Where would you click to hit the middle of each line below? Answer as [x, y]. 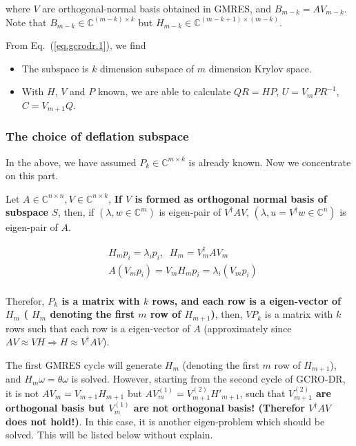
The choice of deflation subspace [97, 136]
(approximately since [248, 328]
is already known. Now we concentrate [270, 162]
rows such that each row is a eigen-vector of [98, 328]
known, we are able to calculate [164, 91]
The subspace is [55, 68]
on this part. [32, 175]
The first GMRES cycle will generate [84, 364]
